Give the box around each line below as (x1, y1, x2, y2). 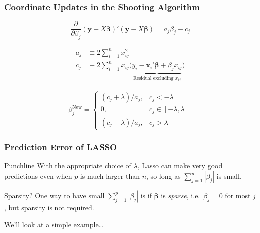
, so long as (146, 171, 181, 181)
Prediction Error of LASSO (4, 141, 117, 153)
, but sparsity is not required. (4, 202, 94, 213)
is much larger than (80, 171, 140, 181)
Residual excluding (133, 75, 174, 81)
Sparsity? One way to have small (4, 190, 105, 201)
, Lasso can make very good (137, 160, 223, 171)
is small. (216, 171, 242, 181)
